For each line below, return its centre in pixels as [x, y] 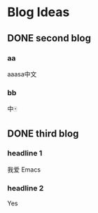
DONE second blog [49, 38]
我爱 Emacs [24, 170]
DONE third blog [43, 133]
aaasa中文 [22, 74]
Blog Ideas [38, 12]
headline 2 [26, 188]
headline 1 [25, 153]
